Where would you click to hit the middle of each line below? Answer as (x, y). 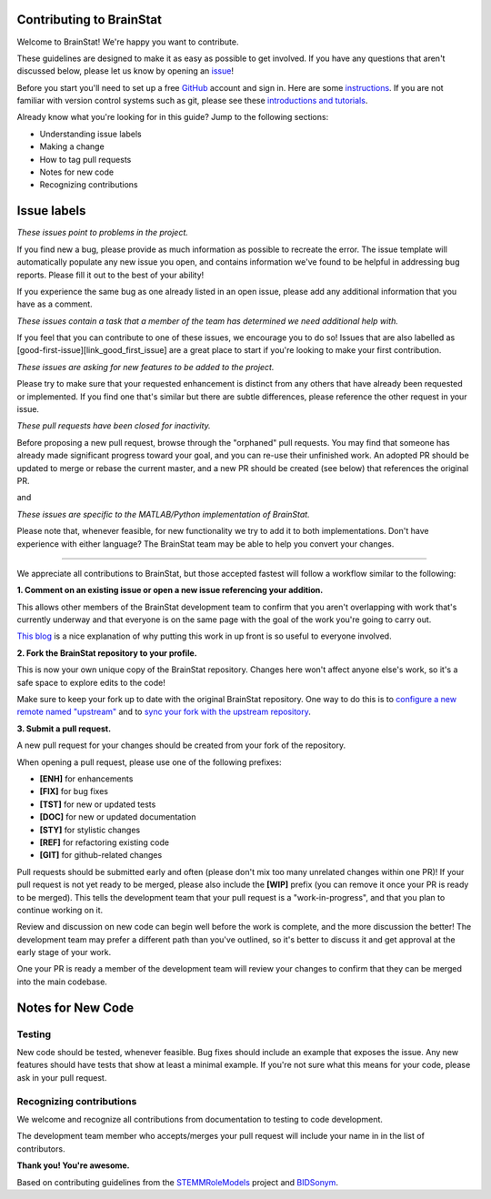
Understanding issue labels (90, 134)
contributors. (41, 1149)
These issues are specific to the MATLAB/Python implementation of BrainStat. (163, 514)
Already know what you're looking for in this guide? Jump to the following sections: (173, 117)
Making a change (72, 146)
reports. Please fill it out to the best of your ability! (110, 275)
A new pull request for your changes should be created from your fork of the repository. (181, 745)
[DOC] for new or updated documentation (118, 817)
